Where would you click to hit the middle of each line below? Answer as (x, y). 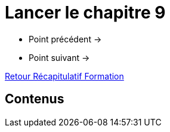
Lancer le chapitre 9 (85, 13)
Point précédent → (65, 39)
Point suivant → (59, 57)
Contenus (35, 99)
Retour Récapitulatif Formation (64, 76)
